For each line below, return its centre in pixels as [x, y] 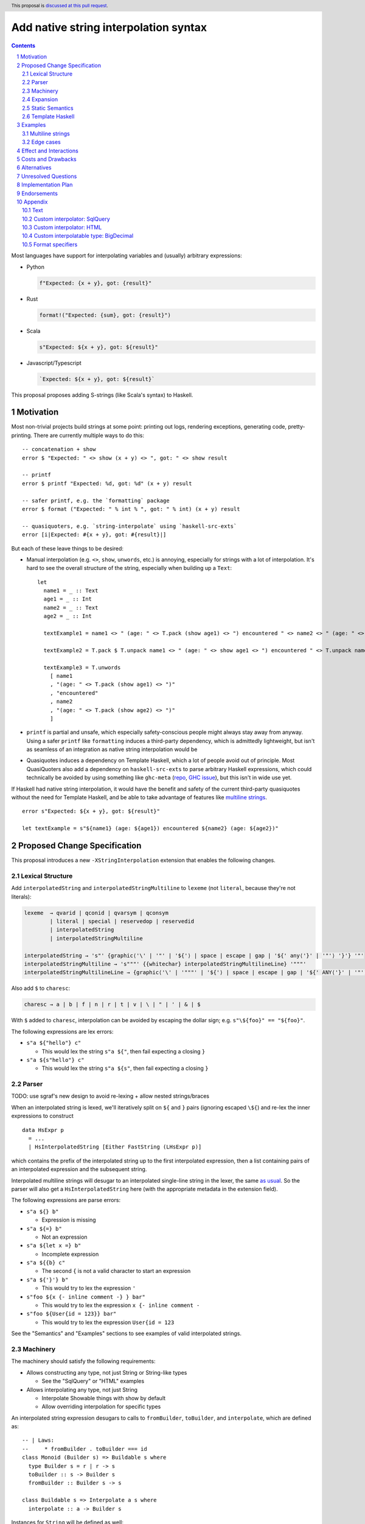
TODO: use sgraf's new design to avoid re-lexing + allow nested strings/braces [110, 1096]
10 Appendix [32, 202]
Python [36, 267]
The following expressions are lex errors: [62, 1031]
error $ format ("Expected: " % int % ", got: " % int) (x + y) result [131, 509]
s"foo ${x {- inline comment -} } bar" [86, 1297]
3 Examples [31, 125]
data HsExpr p [43, 1130]
